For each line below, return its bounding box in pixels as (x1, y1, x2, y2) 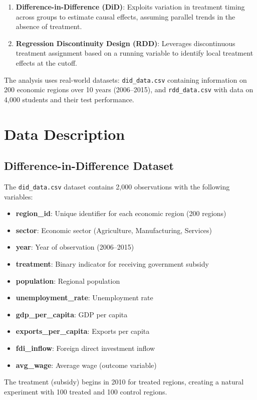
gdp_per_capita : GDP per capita (16, 309, 128, 319)
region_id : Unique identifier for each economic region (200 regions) (16, 208, 226, 219)
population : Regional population (16, 275, 120, 286)
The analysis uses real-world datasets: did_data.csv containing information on (4, 74, 247, 85)
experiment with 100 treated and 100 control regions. (4, 386, 167, 396)
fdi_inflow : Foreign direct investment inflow (16, 343, 155, 353)
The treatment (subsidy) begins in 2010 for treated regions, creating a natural (4, 376, 244, 387)
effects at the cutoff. (16, 57, 77, 68)
